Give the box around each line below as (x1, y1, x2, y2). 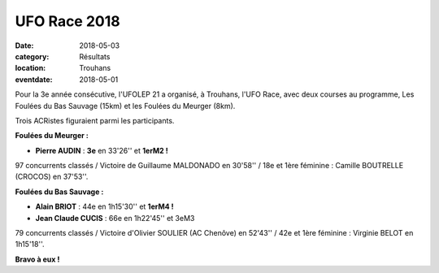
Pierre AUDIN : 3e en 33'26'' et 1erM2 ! (35, 145, 168, 155)
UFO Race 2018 (15, 12, 121, 30)
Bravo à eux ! (15, 254, 60, 264)
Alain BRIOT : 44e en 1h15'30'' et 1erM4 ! (35, 201, 174, 211)
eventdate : (15, 74, 53, 84)
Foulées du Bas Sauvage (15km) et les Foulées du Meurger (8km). (15, 101, 236, 110)
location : (15, 63, 46, 73)
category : (15, 51, 50, 61)
